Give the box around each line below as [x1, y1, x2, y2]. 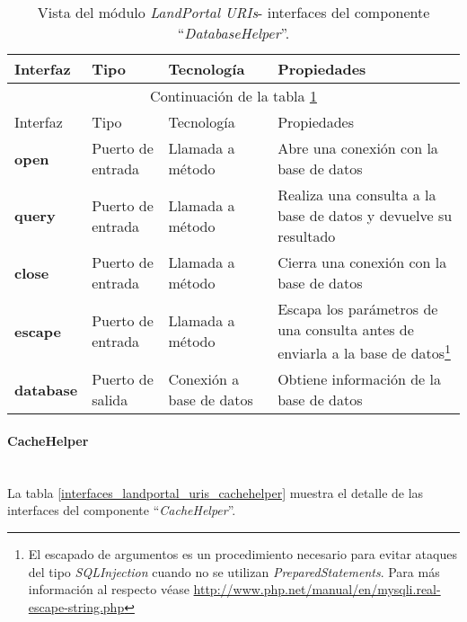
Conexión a [168, 369, 240, 390]
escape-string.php [28, 597, 125, 616]
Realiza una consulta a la [278, 184, 436, 205]
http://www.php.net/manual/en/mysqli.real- [193, 580, 441, 599]
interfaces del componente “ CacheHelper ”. [7, 501, 236, 520]
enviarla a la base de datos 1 [278, 340, 451, 364]
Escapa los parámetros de [278, 298, 438, 319]
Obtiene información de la [278, 369, 441, 390]
